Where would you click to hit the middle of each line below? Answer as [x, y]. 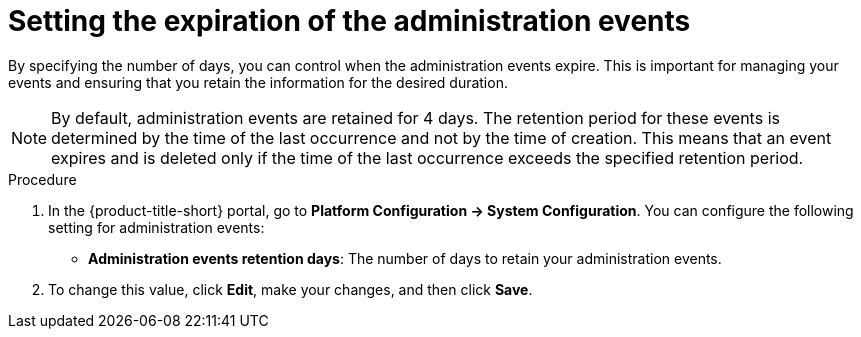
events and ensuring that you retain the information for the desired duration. [258, 82]
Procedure [42, 179]
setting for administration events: [156, 227]
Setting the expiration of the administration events [349, 21]
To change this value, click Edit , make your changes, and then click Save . [290, 289]
